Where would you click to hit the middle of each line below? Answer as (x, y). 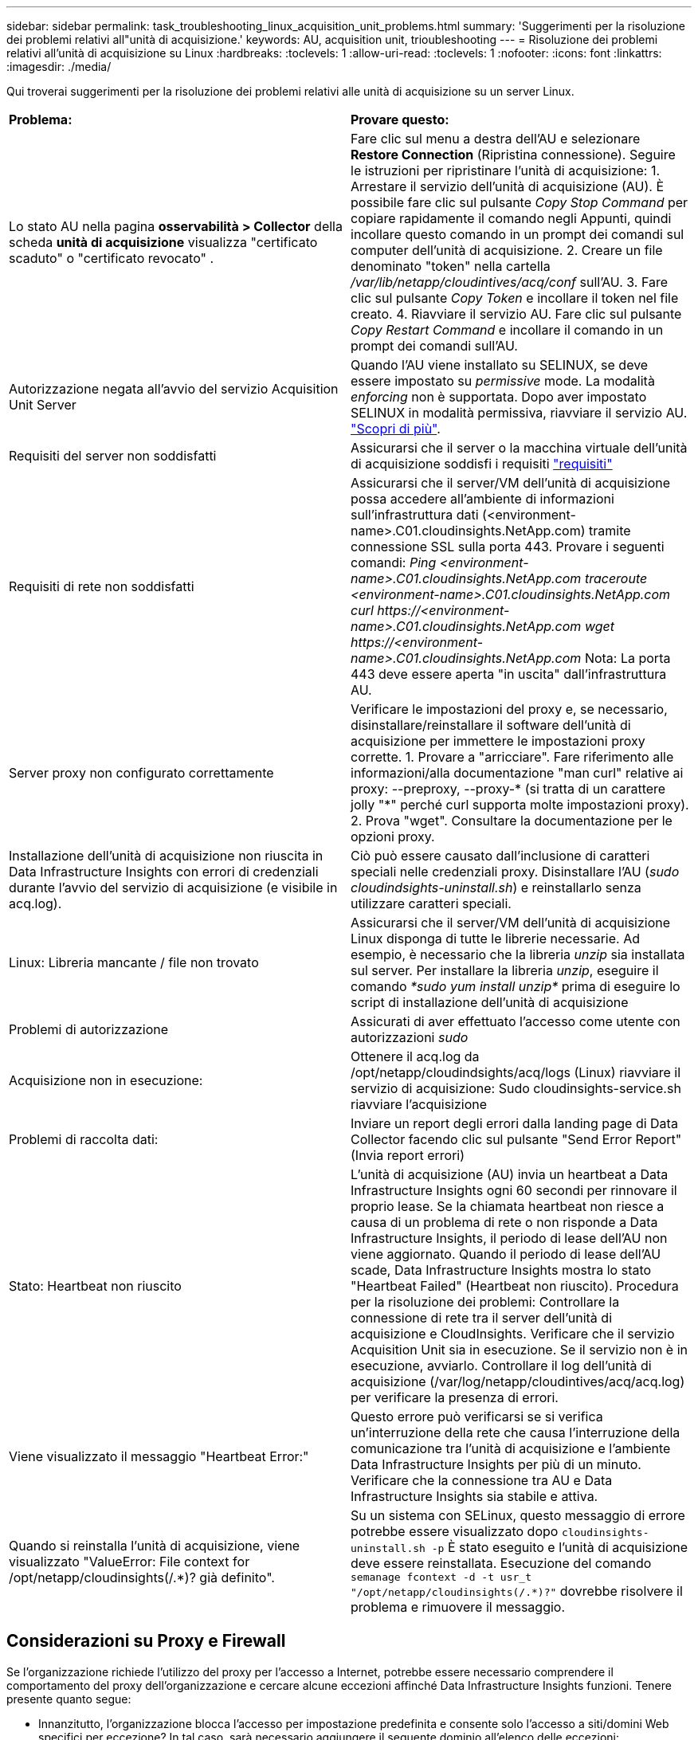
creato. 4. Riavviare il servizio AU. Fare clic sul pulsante (516, 314)
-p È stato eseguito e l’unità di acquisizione (560, 1547)
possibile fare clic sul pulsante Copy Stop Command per (520, 202)
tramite (610, 531)
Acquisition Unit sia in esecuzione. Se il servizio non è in (520, 1350)
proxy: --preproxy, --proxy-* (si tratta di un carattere (508, 789)
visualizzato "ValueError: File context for (129, 1561)
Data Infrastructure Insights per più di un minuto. (496, 1464)
